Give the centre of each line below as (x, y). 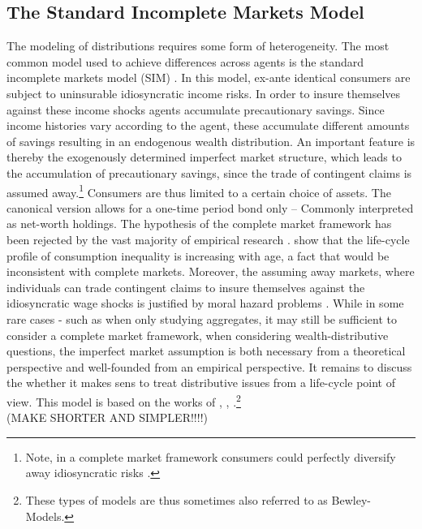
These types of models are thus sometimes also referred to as (177, 499)
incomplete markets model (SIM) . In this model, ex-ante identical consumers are (209, 77)
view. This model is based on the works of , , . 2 (124, 400)
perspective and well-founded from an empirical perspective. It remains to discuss (209, 366)
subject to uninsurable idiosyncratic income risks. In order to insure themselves (204, 93)
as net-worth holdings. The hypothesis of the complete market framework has (199, 224)
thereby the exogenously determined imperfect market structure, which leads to (204, 157)
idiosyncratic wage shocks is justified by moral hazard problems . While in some (205, 303)
